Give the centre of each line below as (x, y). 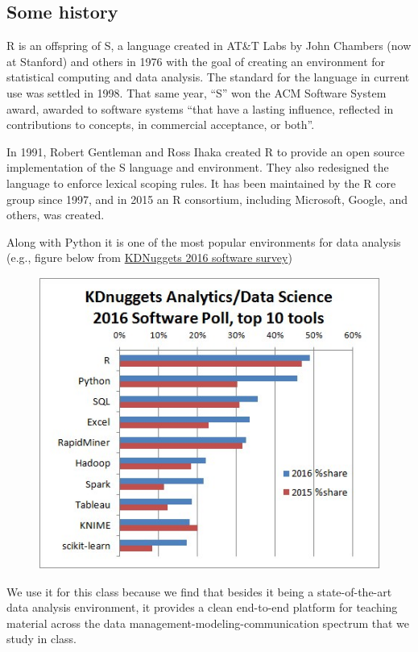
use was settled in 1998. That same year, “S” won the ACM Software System (197, 92)
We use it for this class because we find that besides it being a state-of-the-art (199, 591)
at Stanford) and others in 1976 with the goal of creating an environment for (196, 61)
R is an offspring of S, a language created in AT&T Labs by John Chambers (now (209, 46)
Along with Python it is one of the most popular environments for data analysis (204, 241)
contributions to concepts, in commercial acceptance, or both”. (161, 125)
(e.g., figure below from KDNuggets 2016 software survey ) (149, 257)
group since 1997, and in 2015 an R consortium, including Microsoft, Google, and (207, 199)
